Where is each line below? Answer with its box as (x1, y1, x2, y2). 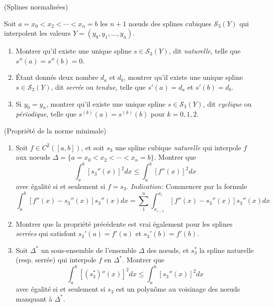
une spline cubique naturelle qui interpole (115, 142, 241, 152)
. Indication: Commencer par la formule (126, 181, 247, 191)
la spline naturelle (199, 245, 254, 255)
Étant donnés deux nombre (15, 72, 98, 82)
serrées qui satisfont (15, 228, 76, 239)
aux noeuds (15, 152, 51, 162)
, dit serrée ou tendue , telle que (51, 81, 146, 92)
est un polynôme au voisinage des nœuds (116, 284, 240, 294)
